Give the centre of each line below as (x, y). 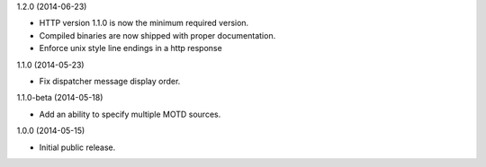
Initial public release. (77, 147)
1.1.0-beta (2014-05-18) (60, 98)
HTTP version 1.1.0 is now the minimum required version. (144, 23)
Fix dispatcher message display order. (110, 81)
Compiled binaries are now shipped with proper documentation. (157, 35)
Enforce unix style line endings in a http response (130, 48)
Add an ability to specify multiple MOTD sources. (130, 114)
